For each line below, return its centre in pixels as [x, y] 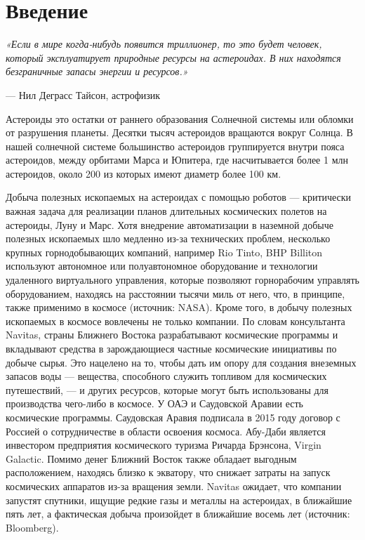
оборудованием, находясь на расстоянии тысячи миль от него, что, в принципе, [175, 293]
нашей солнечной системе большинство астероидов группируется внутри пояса [175, 146]
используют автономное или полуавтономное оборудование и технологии [162, 266]
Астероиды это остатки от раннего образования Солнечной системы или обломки [180, 118]
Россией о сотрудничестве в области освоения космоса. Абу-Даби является [166, 431]
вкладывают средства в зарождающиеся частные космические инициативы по [171, 348]
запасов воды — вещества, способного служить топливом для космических [166, 376]
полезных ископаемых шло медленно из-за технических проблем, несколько [168, 238]
